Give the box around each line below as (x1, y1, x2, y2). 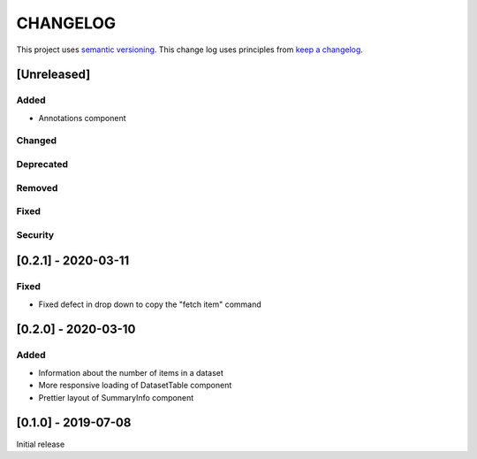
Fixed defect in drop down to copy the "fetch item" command (38, 299, 262, 310)
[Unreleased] (16, 67, 91, 82)
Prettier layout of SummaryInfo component (38, 392, 194, 402)
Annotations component (38, 112, 126, 123)
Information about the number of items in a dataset (38, 367, 224, 378)
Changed (16, 134, 57, 147)
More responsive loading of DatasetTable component (38, 380, 232, 391)
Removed (16, 181, 58, 194)
